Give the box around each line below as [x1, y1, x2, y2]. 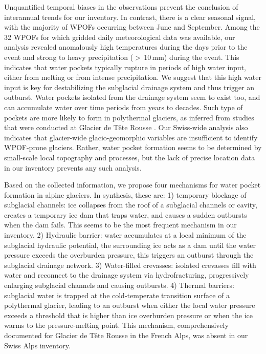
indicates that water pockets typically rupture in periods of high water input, [4, 61, 246, 72]
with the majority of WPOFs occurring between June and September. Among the [4, 22, 260, 32]
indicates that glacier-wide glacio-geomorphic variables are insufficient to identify [4, 132, 258, 142]
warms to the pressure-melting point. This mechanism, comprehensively [4, 320, 229, 330]
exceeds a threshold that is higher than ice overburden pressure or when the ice [4, 309, 253, 320]
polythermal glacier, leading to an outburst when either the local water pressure [4, 300, 255, 310]
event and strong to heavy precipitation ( [4, 51, 134, 62]
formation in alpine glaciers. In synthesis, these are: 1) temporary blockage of [4, 189, 247, 200]
